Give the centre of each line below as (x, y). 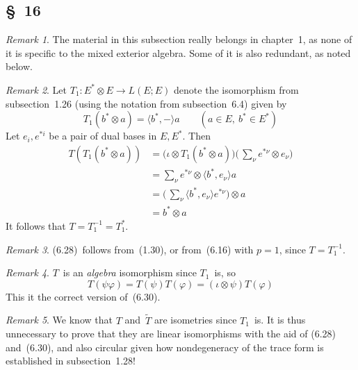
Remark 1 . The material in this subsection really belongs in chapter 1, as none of (179, 39)
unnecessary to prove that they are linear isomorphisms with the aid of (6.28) (171, 334)
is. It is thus (280, 320)
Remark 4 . (27, 272)
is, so (225, 272)
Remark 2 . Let (36, 89)
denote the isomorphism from (236, 89)
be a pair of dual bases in (103, 136)
